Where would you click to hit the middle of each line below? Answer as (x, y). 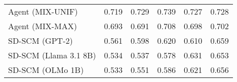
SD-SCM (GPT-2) (41, 40)
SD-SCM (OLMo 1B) (46, 70)
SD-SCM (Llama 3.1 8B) (52, 55)
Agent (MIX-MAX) (43, 26)
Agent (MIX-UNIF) (43, 11)
